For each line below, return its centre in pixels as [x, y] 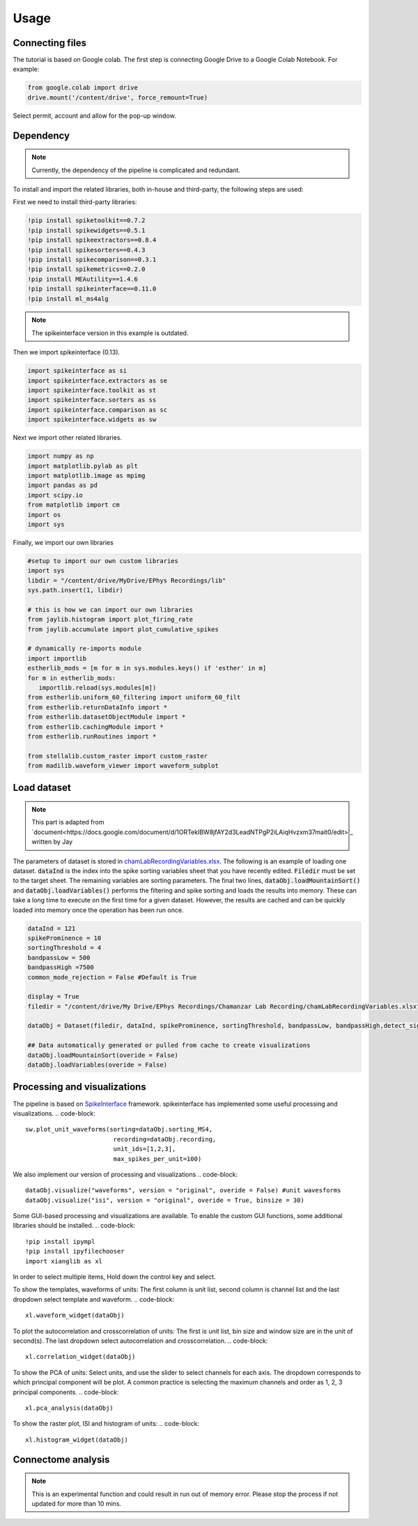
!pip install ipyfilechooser [75, 1251]
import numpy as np [61, 456]
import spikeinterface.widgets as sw [92, 419]
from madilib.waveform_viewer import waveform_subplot [123, 766]
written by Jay [52, 842]
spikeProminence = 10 [64, 938]
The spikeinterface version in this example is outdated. [110, 333]
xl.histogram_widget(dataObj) [77, 1440]
